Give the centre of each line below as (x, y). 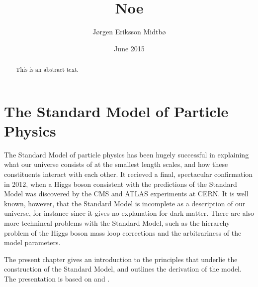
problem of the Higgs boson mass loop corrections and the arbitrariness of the (123, 232)
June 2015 (129, 48)
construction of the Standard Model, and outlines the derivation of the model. (123, 269)
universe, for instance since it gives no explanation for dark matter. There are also (129, 213)
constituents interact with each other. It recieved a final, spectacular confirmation (129, 174)
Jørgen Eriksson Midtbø (129, 32)
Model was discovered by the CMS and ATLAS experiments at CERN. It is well (126, 194)
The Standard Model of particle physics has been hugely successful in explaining (127, 154)
